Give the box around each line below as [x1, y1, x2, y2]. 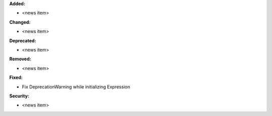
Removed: [9, 56, 31, 62]
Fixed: [9, 74, 23, 80]
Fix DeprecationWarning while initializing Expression [22, 83, 130, 90]
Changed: [9, 19, 31, 25]
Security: [9, 93, 30, 99]
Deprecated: [9, 38, 36, 44]
